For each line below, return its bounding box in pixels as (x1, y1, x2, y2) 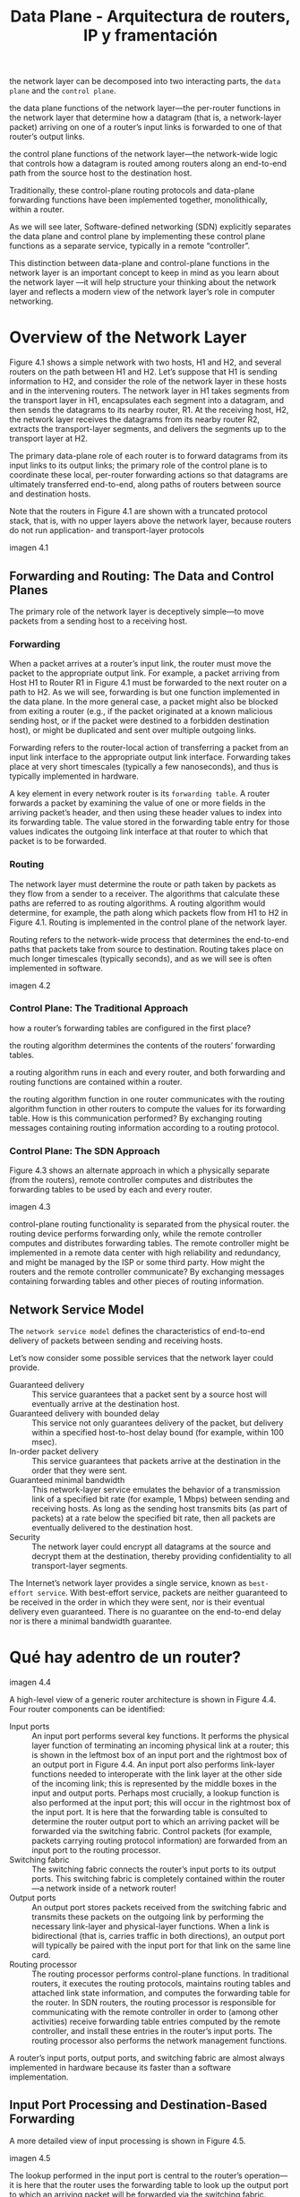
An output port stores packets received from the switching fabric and (31, 1901, 287, 1912)
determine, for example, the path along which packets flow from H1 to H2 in (9, 907, 288, 918)
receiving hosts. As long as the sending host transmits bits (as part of (31, 1503, 288, 1513)
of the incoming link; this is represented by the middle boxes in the (31, 1778, 278, 1788)
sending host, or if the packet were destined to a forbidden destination (9, 715, 270, 727)
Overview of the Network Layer (9, 327, 247, 348)
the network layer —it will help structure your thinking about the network (9, 277, 277, 288)
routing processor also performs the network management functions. (31, 2035, 287, 2046)
